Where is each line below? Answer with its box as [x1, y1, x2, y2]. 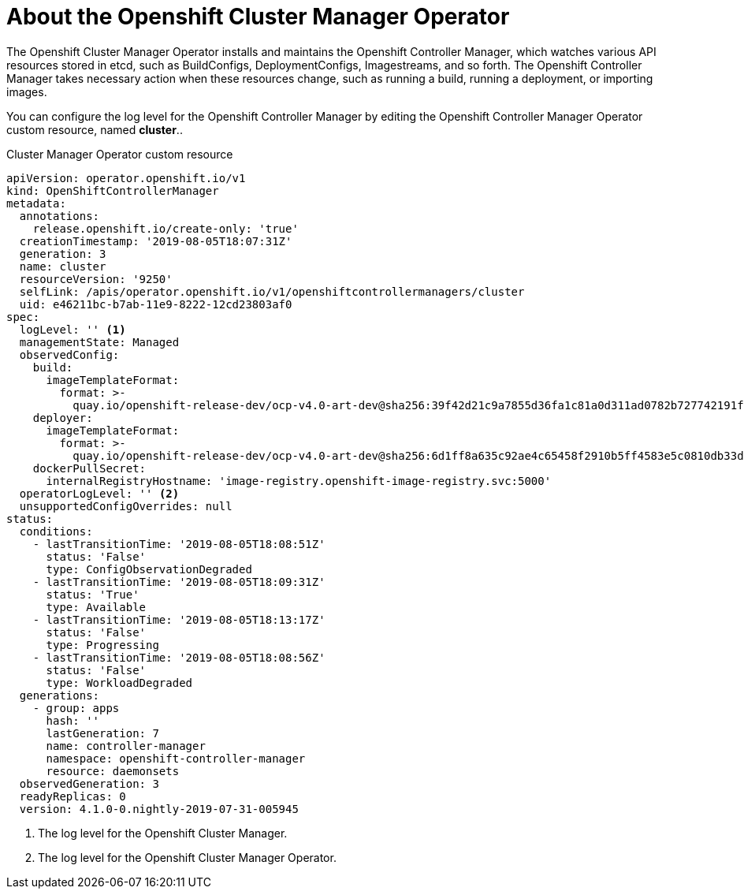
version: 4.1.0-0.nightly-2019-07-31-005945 [19, 802, 299, 815]
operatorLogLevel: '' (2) [19, 487, 180, 500]
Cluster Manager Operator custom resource [6, 147, 233, 161]
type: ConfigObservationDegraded [46, 562, 252, 576]
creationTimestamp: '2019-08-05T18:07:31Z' [19, 234, 292, 248]
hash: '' [46, 714, 100, 727]
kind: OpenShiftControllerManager [6, 184, 219, 197]
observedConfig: [19, 348, 120, 361]
